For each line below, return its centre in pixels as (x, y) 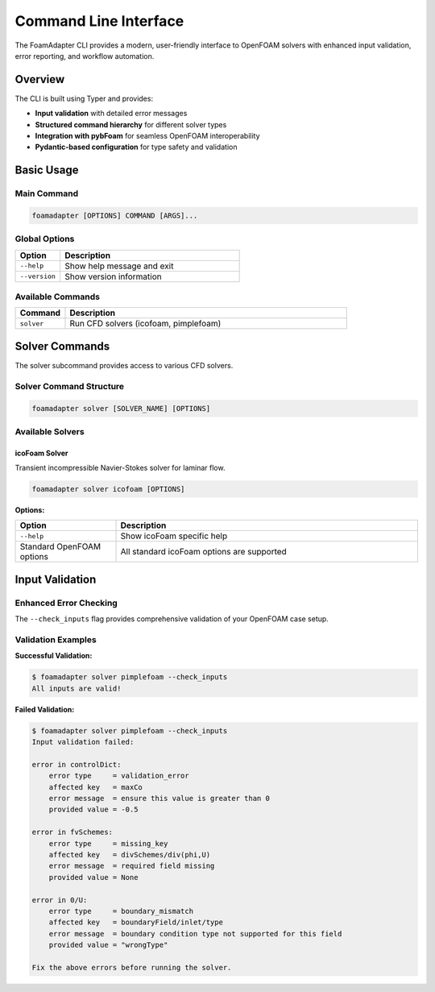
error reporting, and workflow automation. (85, 56)
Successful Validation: (54, 656)
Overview (40, 79)
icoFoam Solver (41, 453)
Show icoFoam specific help (174, 536)
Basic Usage (47, 170)
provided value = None (93, 877)
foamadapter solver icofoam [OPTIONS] (108, 489)
